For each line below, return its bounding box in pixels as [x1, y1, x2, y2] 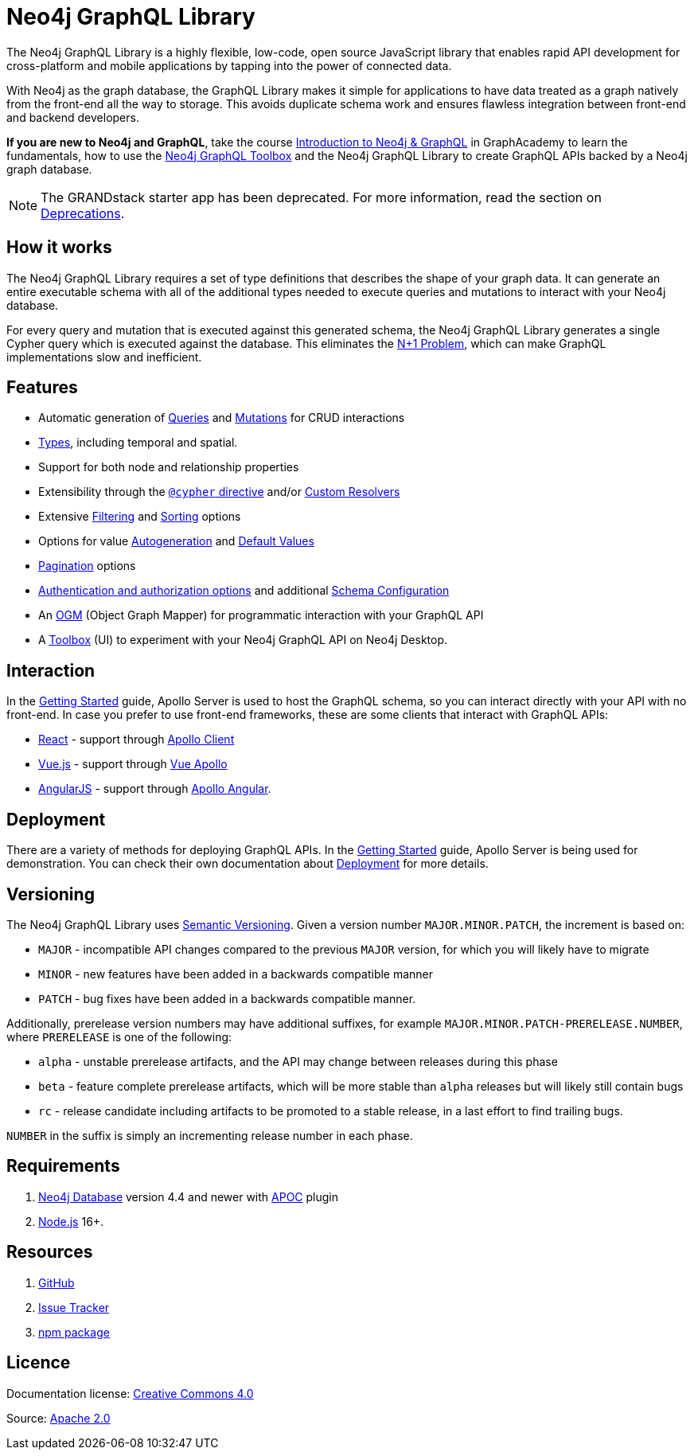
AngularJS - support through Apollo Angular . [38, 782, 271, 796]
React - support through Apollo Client [38, 732, 235, 747]
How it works [6, 237, 112, 258]
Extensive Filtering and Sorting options [38, 509, 241, 524]
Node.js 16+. [38, 1214, 104, 1228]
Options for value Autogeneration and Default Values [38, 534, 314, 548]
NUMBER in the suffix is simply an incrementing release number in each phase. [6, 1128, 413, 1142]
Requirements [6, 1156, 120, 1177]
